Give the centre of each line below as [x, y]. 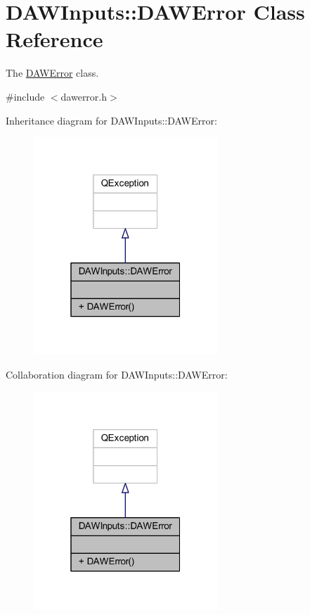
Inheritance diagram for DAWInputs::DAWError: [111, 120]
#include [25, 96]
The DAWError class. [52, 73]
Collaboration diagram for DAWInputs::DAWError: [117, 374]
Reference [54, 39]
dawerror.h [84, 96]
